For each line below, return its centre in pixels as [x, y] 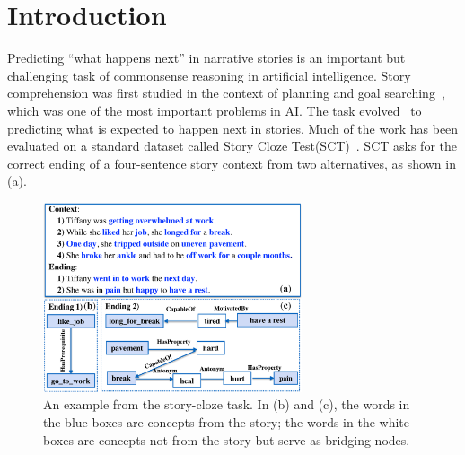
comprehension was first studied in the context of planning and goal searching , [226, 93]
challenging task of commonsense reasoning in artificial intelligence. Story [209, 75]
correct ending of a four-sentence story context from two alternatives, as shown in [232, 163]
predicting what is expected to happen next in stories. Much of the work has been [233, 128]
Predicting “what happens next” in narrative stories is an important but [206, 58]
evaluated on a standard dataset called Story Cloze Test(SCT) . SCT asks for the [232, 146]
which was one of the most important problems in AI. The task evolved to [215, 110]
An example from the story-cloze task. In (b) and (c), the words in [227, 404]
